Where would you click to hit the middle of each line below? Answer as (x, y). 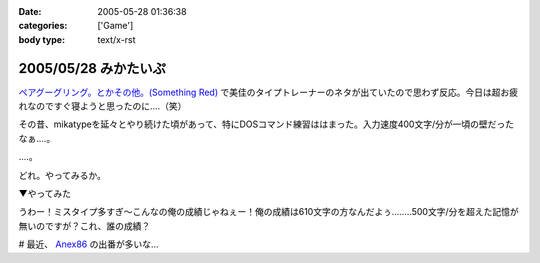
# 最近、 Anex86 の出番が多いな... (88, 244)
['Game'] (115, 26)
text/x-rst (116, 39)
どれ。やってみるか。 (62, 175)
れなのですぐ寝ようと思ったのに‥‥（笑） (102, 106)
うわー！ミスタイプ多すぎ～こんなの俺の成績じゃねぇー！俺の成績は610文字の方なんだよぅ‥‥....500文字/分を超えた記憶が (268, 212)
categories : (43, 26)
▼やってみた (45, 194)
